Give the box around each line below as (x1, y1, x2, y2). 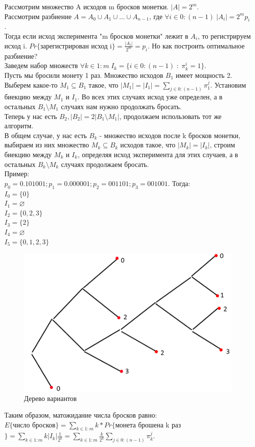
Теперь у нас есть (4, 111, 57, 121)
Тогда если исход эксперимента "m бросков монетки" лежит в (4, 30, 188, 41)
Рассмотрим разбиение (4, 11, 72, 21)
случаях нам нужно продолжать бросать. (61, 101, 182, 111)
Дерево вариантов (24, 393, 77, 403)
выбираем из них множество (4, 140, 89, 150)
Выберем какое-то (4, 79, 58, 90)
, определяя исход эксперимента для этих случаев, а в (77, 149, 238, 159)
